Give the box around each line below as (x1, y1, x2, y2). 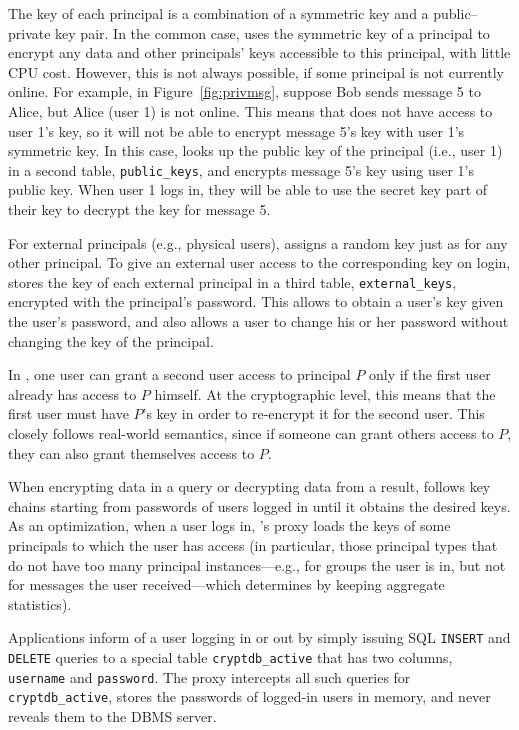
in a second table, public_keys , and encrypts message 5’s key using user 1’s (8, 159, 474, 180)
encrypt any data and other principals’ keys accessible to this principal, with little (8, 42, 511, 63)
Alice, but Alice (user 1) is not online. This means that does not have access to (8, 100, 493, 121)
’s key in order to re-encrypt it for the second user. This (142, 403, 485, 424)
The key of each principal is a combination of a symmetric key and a (8, 3, 429, 23)
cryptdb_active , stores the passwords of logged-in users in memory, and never (8, 686, 491, 707)
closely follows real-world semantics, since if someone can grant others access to (8, 423, 494, 443)
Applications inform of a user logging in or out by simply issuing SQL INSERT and (8, 627, 511, 648)
